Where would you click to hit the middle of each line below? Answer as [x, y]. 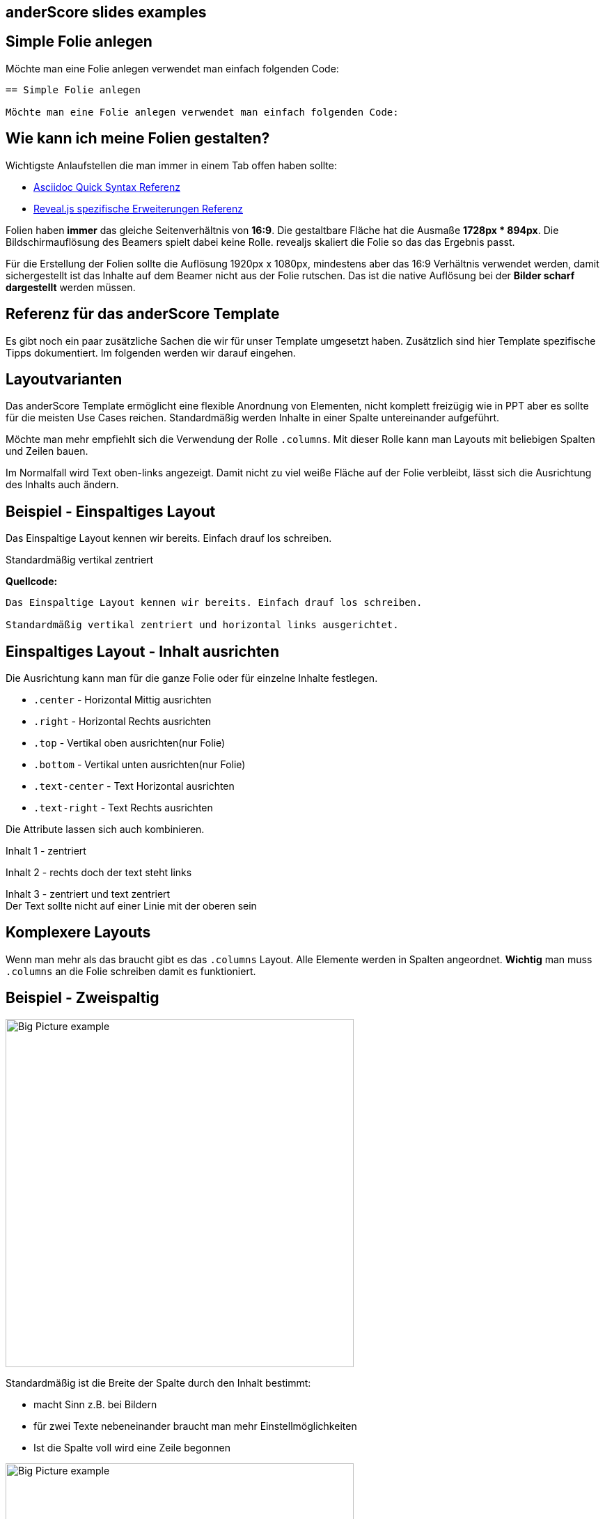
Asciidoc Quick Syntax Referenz [107, 187]
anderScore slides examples [106, 12]
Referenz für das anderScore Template [143, 314]
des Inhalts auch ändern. [62, 485]
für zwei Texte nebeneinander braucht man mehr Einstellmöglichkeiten [195, 1426]
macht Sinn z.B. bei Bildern [95, 1404]
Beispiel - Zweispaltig [82, 998]
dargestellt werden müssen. [71, 287]
